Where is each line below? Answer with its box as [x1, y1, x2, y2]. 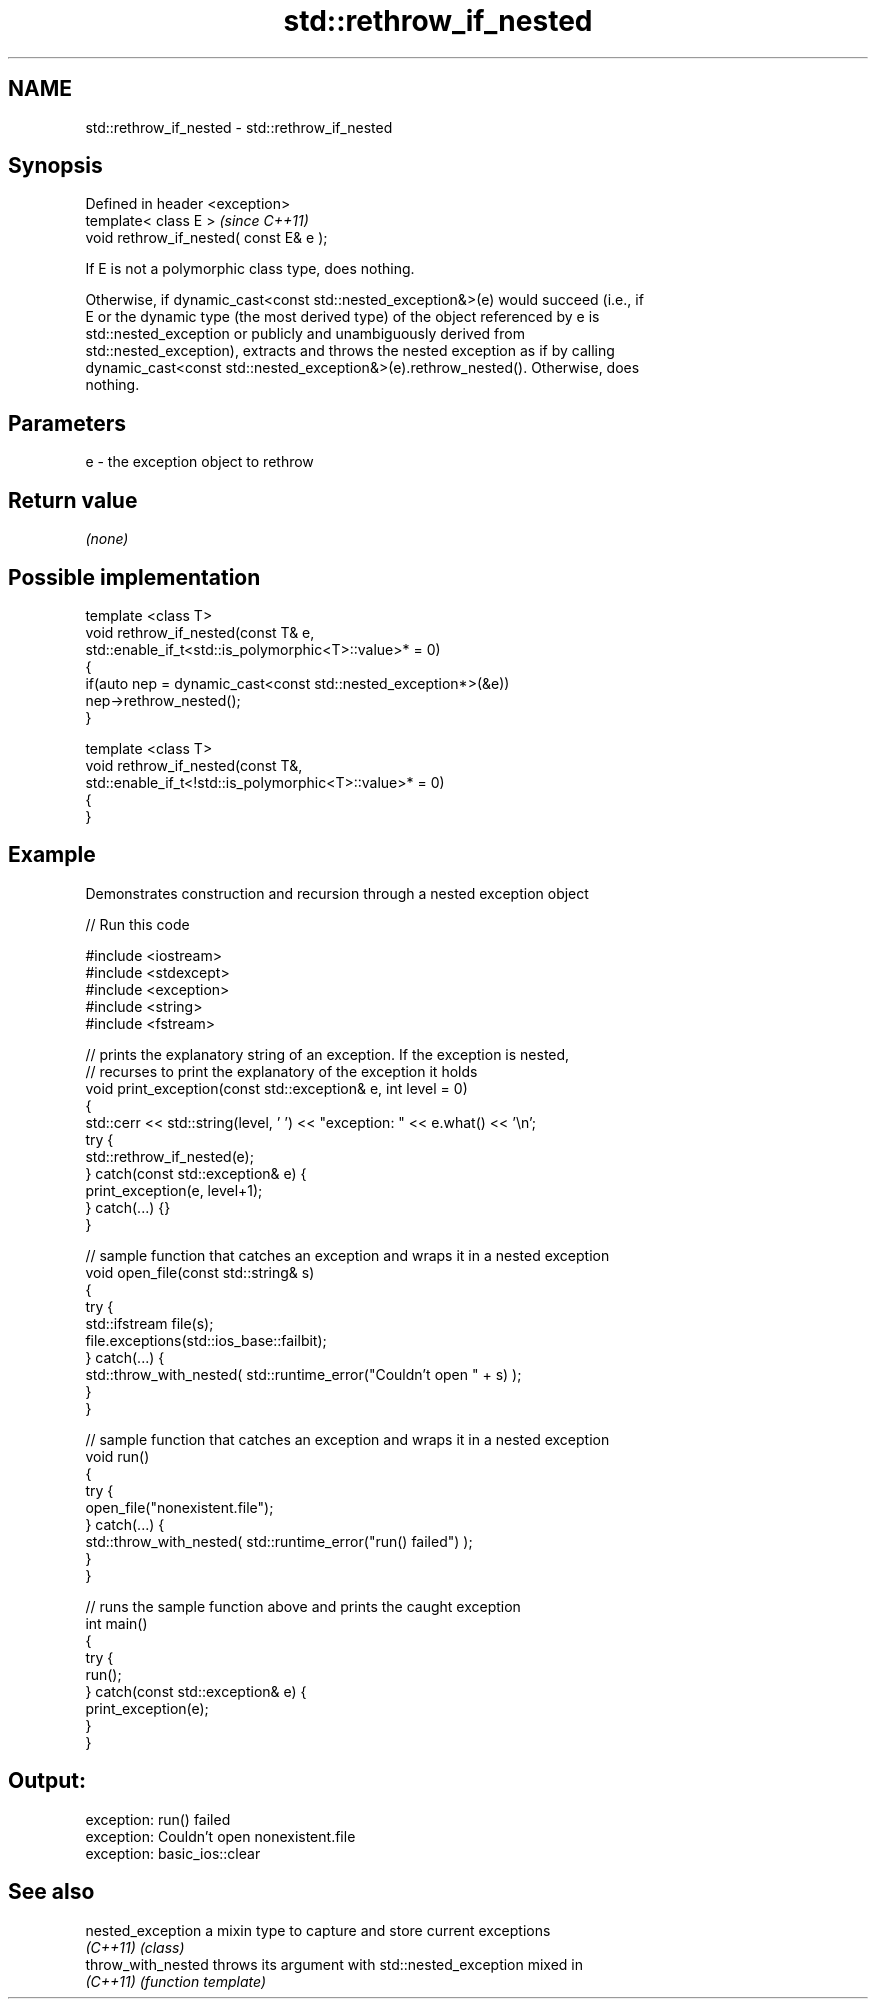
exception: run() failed [85, 1810, 231, 1828]
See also [8, 1879, 95, 1905]
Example [8, 842, 96, 868]
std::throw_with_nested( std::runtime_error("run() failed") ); [85, 1532, 473, 1550]
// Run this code [85, 915, 190, 933]
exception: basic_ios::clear [85, 1844, 261, 1862]
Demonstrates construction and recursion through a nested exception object [85, 884, 589, 902]
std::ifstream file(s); [85, 1314, 214, 1332]
